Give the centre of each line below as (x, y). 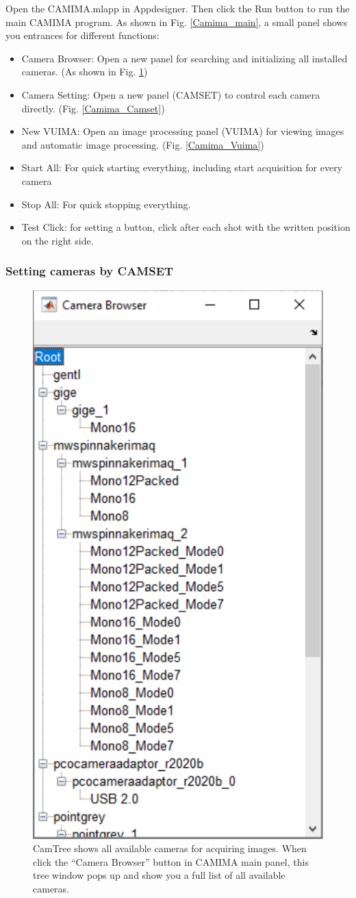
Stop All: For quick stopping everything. (106, 204)
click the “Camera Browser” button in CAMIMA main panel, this (171, 861)
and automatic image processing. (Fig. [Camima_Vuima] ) (143, 144)
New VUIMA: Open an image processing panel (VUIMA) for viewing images (183, 131)
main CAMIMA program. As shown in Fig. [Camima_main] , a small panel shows (177, 22)
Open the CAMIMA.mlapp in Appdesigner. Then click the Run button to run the (178, 8)
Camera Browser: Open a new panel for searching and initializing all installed (185, 58)
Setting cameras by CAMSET (90, 271)
